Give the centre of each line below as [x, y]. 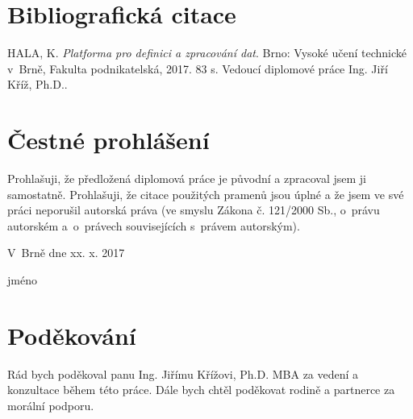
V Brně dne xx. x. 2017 [66, 253]
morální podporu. [51, 405]
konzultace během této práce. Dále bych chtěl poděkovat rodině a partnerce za [201, 390]
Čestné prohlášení [108, 140]
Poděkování [72, 335]
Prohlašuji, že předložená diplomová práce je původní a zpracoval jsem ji [187, 178]
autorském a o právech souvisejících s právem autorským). [154, 225]
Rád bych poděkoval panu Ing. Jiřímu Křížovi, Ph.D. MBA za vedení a [183, 373]
